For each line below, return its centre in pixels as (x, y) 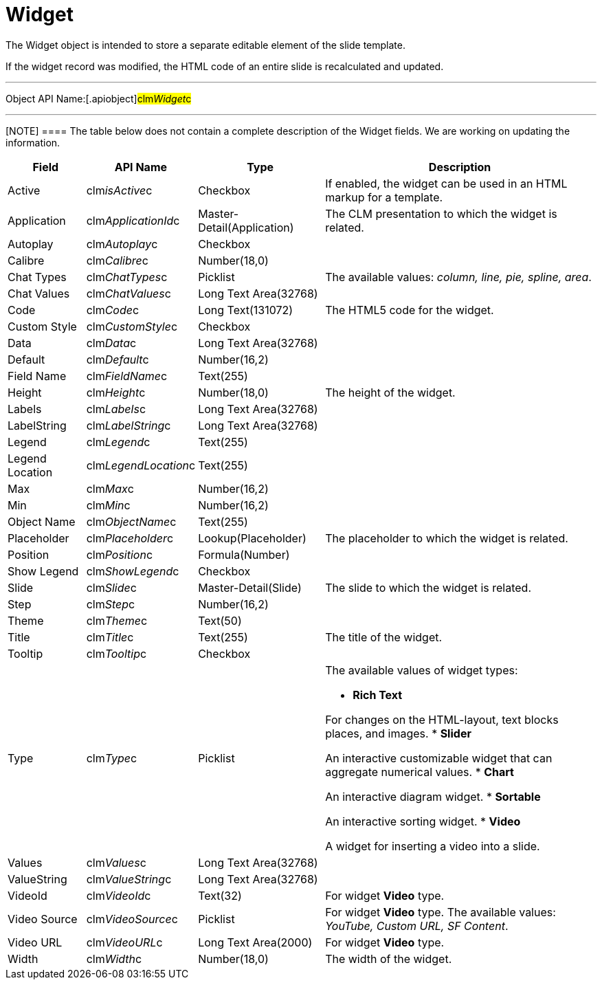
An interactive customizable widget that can (439, 758)
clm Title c (110, 637)
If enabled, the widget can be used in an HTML (446, 183)
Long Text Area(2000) (255, 942)
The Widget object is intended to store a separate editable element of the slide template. (205, 45)
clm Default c (118, 359)
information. (33, 142)
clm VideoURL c (124, 942)
